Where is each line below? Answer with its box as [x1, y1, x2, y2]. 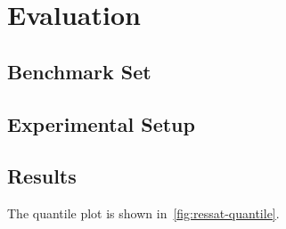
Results [7, 162, 77, 190]
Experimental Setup [7, 110, 195, 137]
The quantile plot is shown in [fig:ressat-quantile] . [7, 204, 280, 223]
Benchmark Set [7, 57, 151, 85]
